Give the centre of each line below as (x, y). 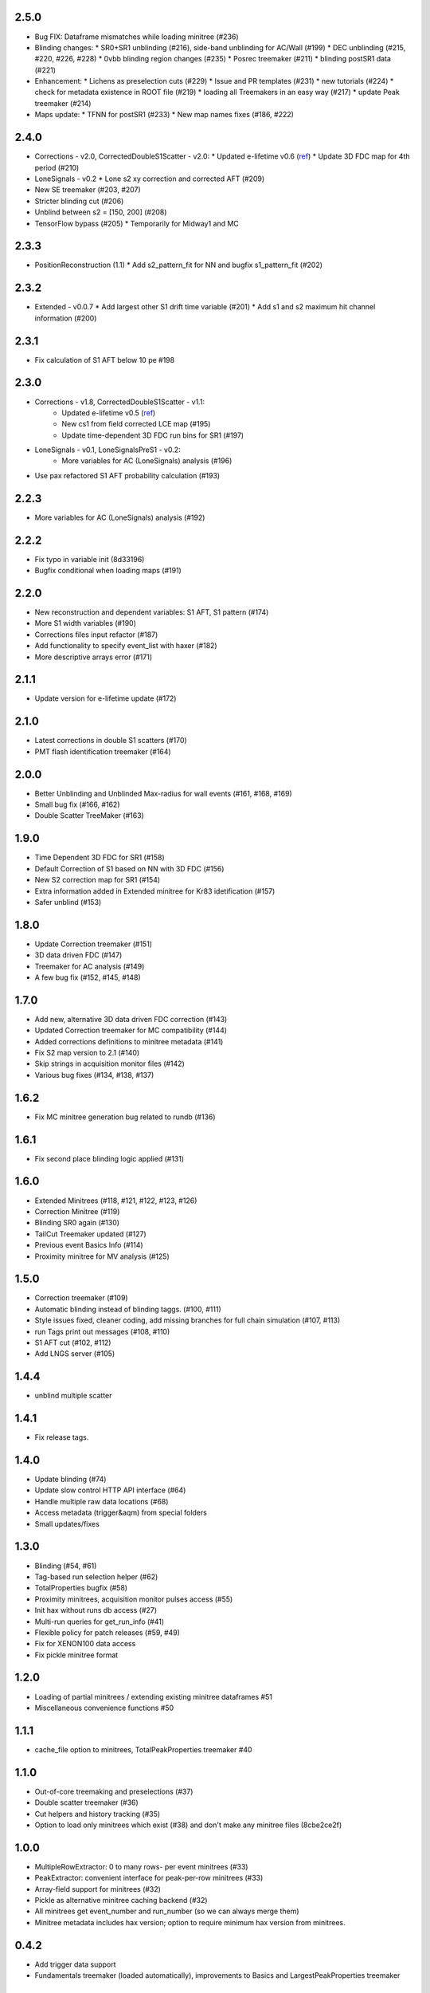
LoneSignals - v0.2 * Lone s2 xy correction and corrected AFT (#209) (150, 179)
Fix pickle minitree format (76, 1655)
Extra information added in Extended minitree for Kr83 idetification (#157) (155, 891)
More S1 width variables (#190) (86, 623)
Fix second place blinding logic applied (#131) (109, 1158)
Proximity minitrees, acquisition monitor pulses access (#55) (134, 1599)
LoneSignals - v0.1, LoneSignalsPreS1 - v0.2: (107, 450)
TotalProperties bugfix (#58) (81, 1588)
